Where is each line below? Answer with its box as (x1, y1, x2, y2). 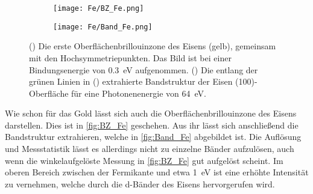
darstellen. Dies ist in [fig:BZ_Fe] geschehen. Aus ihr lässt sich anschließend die (5, 118, 299, 131)
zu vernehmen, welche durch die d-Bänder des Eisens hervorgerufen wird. (5, 177, 275, 190)
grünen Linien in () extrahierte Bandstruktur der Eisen (29, 75, 233, 88)
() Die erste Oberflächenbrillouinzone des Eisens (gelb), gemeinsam (29, 40, 276, 52)
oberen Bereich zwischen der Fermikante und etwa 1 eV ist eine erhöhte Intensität (5, 166, 309, 178)
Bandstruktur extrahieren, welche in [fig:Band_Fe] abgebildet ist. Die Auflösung (5, 130, 302, 143)
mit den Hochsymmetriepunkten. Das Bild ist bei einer (29, 51, 232, 64)
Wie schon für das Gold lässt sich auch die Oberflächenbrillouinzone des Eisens (5, 107, 297, 120)
